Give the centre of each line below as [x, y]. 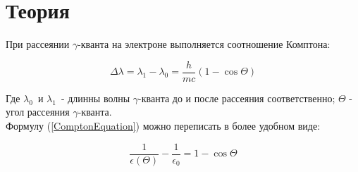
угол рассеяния [38, 112]
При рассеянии [38, 44]
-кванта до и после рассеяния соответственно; [237, 98]
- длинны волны [95, 98]
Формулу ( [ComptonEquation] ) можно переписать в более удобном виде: [163, 125]
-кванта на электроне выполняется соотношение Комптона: [204, 44]
